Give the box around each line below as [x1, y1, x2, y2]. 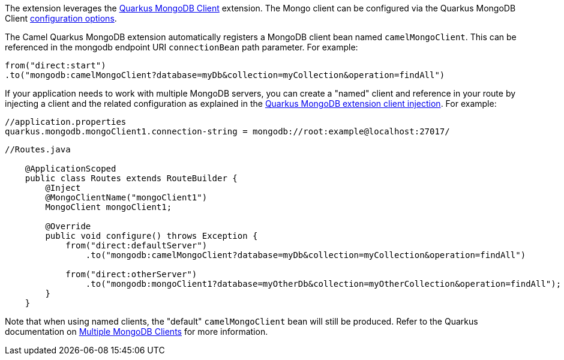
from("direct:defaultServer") [65, 241, 208, 250]
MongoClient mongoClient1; [45, 202, 172, 212]
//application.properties [5, 117, 127, 127]
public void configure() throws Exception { [45, 231, 258, 241]
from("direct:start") [5, 61, 106, 70]
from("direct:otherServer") [65, 269, 197, 279]
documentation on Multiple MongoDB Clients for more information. [5, 326, 268, 337]
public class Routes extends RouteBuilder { [25, 173, 238, 183]
